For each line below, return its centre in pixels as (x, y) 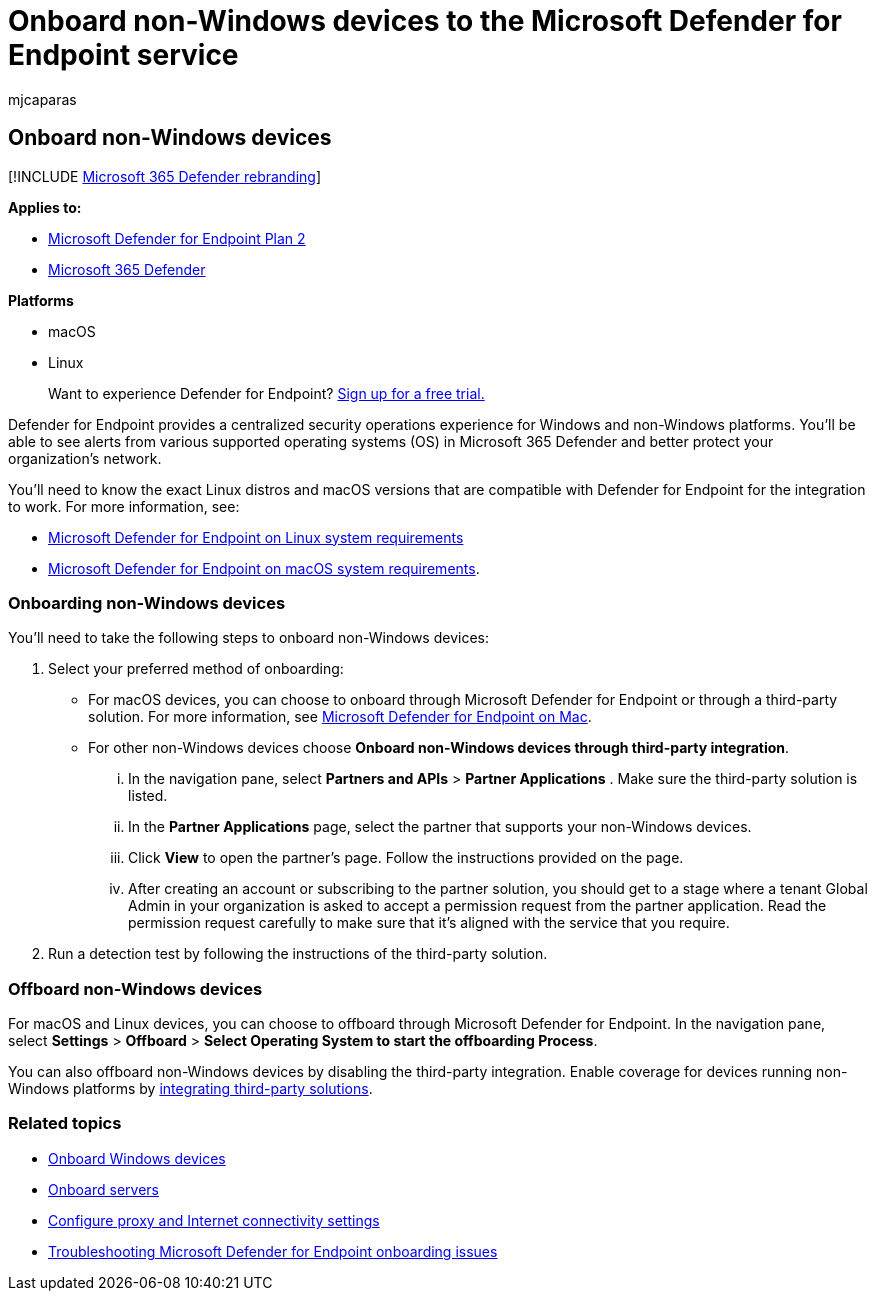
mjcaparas (42, 99)
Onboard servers (103, 1189)
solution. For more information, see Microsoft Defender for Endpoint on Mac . (340, 717)
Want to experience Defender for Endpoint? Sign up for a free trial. (266, 393)
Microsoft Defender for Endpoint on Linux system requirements (256, 537)
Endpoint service (123, 55)
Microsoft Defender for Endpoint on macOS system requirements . (264, 568)
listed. (148, 796)
